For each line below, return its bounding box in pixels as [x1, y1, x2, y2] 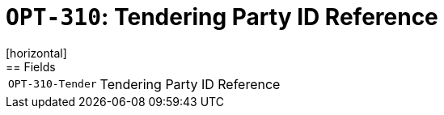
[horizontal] [6, 45, 67, 60]
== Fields [6, 59, 56, 74]
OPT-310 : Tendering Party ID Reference [6, 3, 438, 31]
